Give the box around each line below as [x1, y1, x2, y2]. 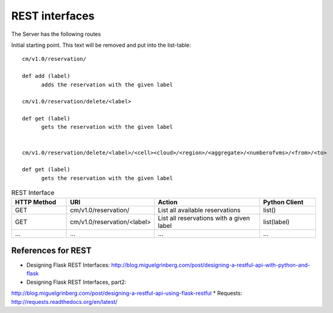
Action [158, 198, 178, 206]
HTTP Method [15, 198, 57, 206]
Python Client [262, 198, 304, 206]
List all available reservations [158, 205, 241, 214]
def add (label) [22, 73, 71, 80]
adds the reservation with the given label [41, 81, 174, 88]
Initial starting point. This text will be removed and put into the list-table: [11, 41, 191, 49]
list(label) [262, 218, 290, 226]
